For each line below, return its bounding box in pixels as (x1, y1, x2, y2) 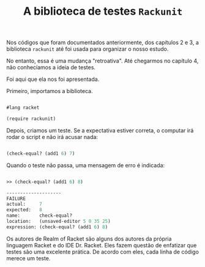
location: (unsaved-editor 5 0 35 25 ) (6, 219, 111, 225)
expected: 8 (6, 207, 43, 213)
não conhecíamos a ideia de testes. (6, 64, 96, 71)
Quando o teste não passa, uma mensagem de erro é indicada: (6, 161, 165, 169)
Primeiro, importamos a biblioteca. (6, 88, 93, 95)
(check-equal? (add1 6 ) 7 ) (6, 150, 75, 157)
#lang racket (6, 105, 40, 111)
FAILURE (6, 195, 26, 201)
